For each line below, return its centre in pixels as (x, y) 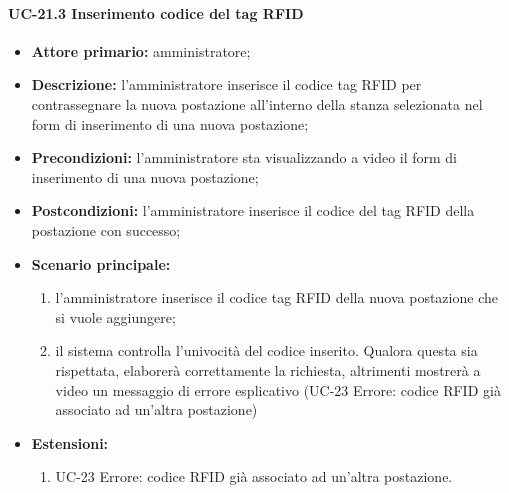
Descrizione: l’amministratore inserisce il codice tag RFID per (226, 84)
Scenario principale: (101, 263)
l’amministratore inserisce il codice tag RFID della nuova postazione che (276, 297)
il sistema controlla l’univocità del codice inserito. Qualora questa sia (266, 350)
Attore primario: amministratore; (141, 50)
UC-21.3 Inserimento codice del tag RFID (156, 12)
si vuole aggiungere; (115, 316)
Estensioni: (70, 442)
